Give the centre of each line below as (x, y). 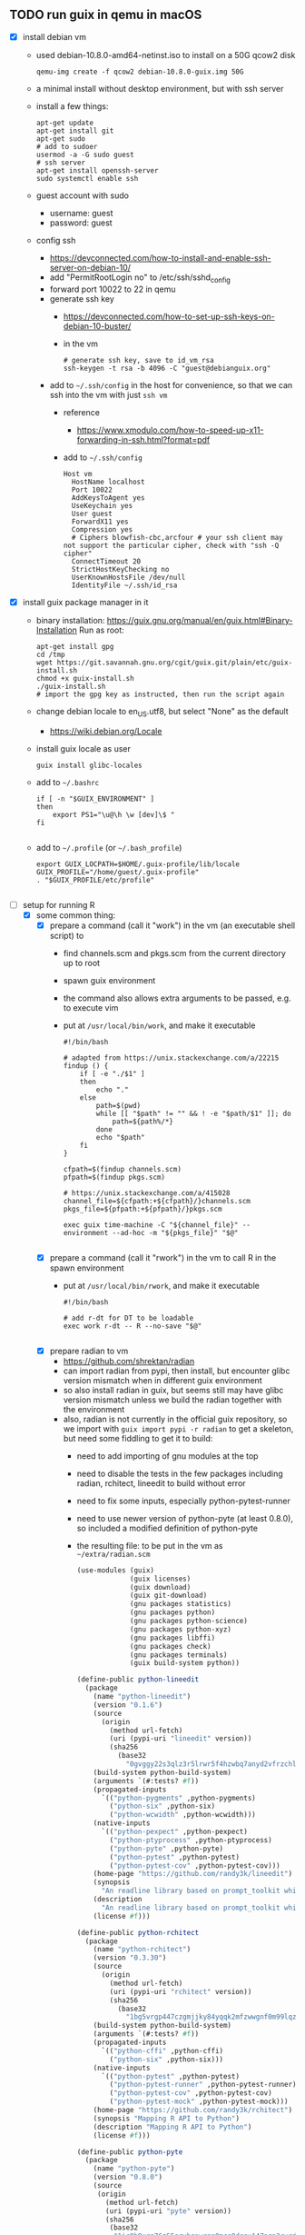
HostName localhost (108, 482)
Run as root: (101, 630)
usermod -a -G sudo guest (85, 155)
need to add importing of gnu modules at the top (167, 1456)
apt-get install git (75, 131)
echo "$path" (120, 1137)
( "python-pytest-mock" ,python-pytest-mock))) (199, 2102)
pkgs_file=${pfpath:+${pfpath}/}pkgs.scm (143, 1209)
